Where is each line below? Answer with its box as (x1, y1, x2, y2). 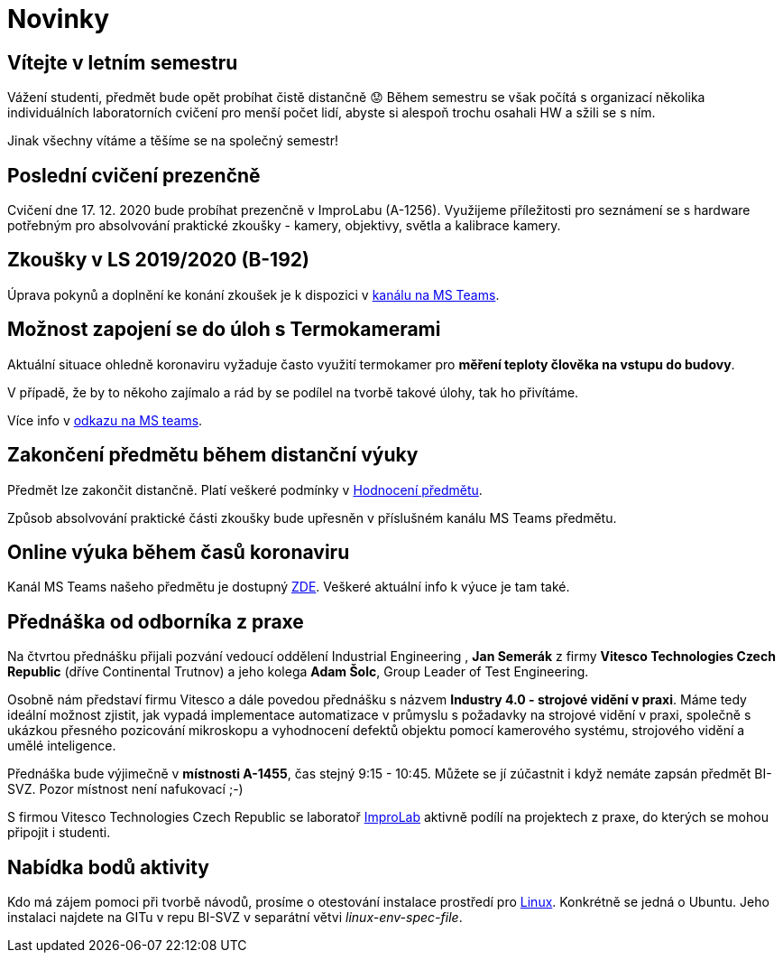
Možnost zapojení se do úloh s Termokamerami (7, 318, 441, 341)
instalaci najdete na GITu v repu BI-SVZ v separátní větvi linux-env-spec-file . (7, 909, 463, 926)
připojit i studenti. (7, 825, 111, 841)
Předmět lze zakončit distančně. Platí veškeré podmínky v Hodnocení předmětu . (7, 481, 483, 498)
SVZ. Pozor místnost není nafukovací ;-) (7, 781, 244, 797)
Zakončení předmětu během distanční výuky (7, 443, 419, 467)
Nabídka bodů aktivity (7, 855, 209, 879)
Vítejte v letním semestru (7, 51, 238, 74)
